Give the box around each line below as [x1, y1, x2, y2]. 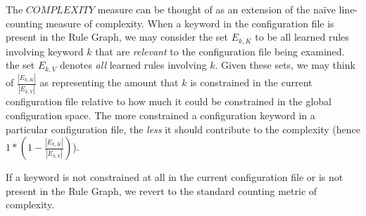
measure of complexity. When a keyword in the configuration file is [46, 15, 334, 30]
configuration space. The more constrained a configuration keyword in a [6, 107, 315, 122]
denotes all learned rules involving [59, 58, 207, 72]
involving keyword [6, 43, 84, 58]
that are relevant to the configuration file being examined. [95, 43, 345, 58]
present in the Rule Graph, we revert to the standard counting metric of [6, 183, 317, 198]
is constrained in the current [190, 75, 313, 89]
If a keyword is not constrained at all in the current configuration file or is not [6, 170, 343, 184]
